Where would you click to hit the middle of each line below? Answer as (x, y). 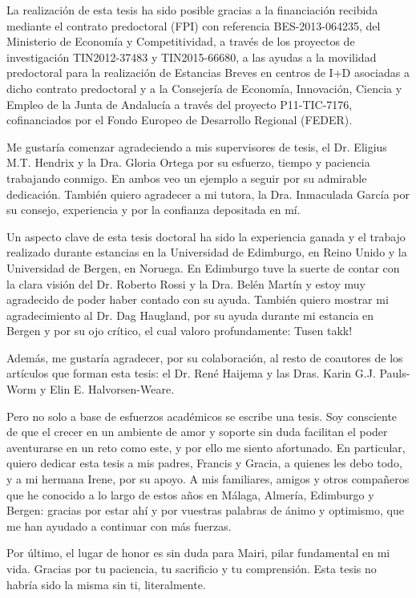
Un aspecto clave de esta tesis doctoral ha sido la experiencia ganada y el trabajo (206, 236)
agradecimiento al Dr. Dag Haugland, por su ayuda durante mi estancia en (190, 315)
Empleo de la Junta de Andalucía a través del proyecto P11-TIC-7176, (180, 104)
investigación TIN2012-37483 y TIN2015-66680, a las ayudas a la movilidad (192, 57)
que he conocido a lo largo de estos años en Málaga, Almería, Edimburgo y (190, 494)
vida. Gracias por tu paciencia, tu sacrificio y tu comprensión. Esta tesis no (192, 568)
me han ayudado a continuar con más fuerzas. (119, 525)
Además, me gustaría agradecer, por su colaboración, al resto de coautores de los (205, 357)
